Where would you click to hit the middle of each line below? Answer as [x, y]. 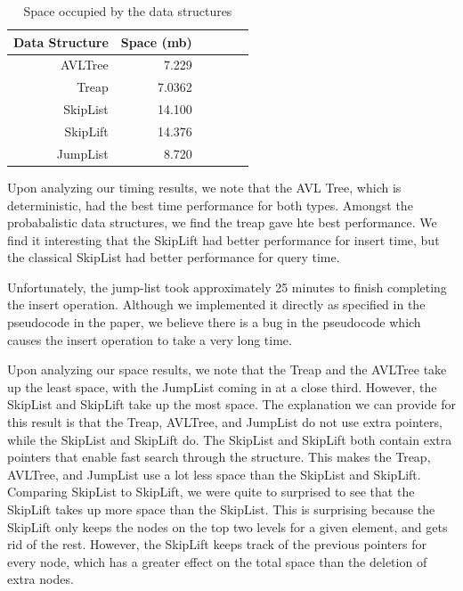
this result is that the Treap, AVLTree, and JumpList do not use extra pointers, [225, 422]
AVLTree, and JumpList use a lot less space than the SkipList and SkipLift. [214, 474]
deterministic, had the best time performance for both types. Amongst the [210, 205]
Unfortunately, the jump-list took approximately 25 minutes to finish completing [227, 287]
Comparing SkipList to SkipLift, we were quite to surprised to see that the [211, 492]
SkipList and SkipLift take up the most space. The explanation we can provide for [231, 404]
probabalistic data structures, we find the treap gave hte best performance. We [222, 222]
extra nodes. [41, 579]
